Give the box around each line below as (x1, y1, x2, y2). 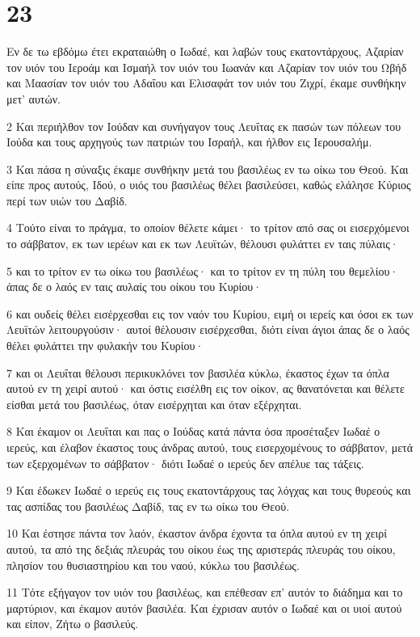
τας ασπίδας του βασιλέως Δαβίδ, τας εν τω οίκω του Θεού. (6, 497, 290, 514)
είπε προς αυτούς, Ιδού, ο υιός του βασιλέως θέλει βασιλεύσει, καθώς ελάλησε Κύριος (6, 176, 411, 193)
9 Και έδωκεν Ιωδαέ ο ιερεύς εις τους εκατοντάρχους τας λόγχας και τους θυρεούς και (6, 482, 411, 499)
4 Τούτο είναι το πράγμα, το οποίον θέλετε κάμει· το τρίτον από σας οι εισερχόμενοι (6, 219, 409, 236)
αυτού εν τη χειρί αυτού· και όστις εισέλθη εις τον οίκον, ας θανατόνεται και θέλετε (6, 380, 405, 397)
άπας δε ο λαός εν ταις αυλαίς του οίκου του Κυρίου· (6, 278, 262, 295)
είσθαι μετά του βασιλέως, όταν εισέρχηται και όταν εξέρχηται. (6, 395, 302, 412)
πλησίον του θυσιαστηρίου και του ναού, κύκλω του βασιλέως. (6, 556, 300, 573)
